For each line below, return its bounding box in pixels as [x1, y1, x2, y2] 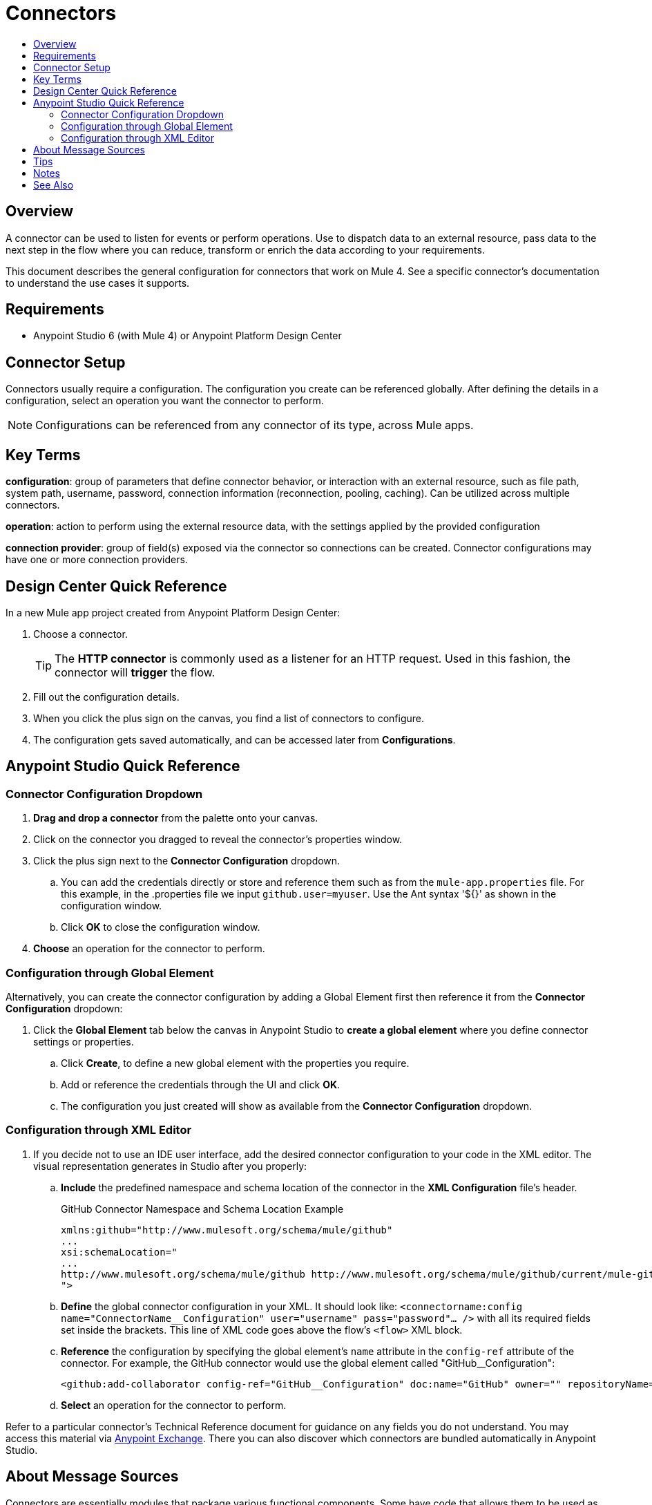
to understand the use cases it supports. [6, 276, 190, 289]
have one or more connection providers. [6, 553, 188, 566]
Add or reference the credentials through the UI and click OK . [61, 1078, 341, 1090]
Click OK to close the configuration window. [61, 921, 260, 934]
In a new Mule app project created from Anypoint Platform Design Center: [6, 606, 341, 618]
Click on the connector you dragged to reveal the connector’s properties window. [33, 833, 403, 846]
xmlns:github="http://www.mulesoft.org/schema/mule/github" [61, 1224, 393, 1236]
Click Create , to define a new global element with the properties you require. [61, 1057, 410, 1069]
